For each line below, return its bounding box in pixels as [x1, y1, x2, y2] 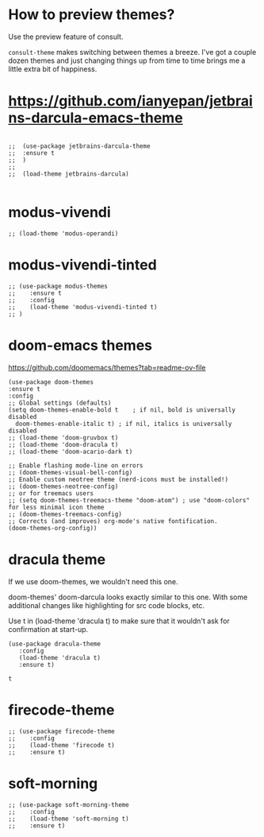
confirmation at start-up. [8, 624, 89, 634]
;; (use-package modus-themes [8, 282, 109, 290]
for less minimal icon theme [8, 503, 105, 511]
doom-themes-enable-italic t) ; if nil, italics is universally [15, 420, 232, 428]
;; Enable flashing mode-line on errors [8, 461, 144, 470]
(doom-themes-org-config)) [8, 524, 98, 532]
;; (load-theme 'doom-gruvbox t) [8, 433, 119, 442]
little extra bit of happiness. [8, 64, 98, 73]
